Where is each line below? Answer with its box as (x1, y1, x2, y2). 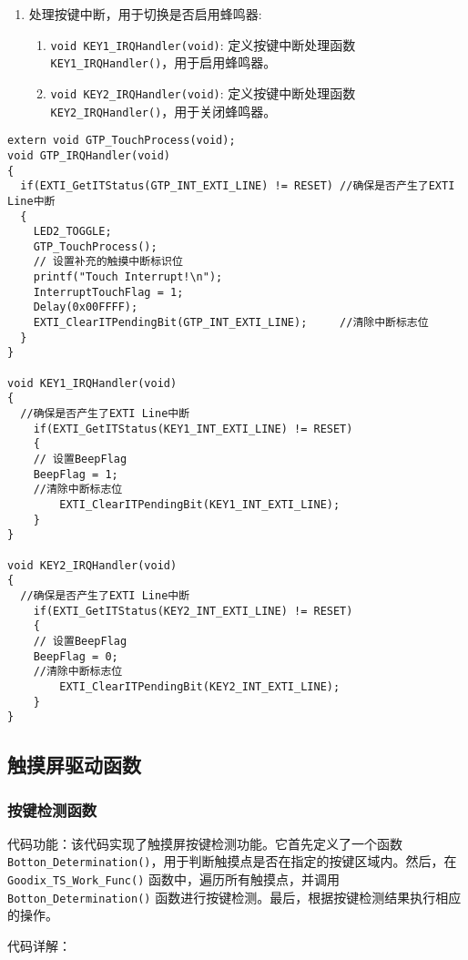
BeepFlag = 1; (33, 467, 118, 481)
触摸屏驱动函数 (7, 751, 141, 779)
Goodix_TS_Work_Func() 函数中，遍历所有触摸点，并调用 (7, 870, 341, 889)
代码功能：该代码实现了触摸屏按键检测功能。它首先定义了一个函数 (7, 833, 402, 853)
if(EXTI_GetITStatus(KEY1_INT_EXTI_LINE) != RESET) (33, 422, 353, 435)
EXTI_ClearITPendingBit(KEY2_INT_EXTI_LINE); (59, 679, 341, 693)
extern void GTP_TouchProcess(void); (7, 134, 236, 148)
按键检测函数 (7, 798, 97, 821)
